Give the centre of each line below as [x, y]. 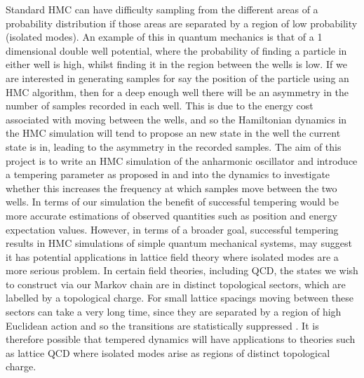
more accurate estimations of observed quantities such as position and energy [171, 215]
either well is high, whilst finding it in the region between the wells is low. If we [176, 64]
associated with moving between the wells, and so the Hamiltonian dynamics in [176, 119]
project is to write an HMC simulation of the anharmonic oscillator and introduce [182, 160]
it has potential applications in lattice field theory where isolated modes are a [172, 256]
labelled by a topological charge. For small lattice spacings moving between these [180, 298]
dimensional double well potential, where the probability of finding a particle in [176, 50]
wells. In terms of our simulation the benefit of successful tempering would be [173, 202]
